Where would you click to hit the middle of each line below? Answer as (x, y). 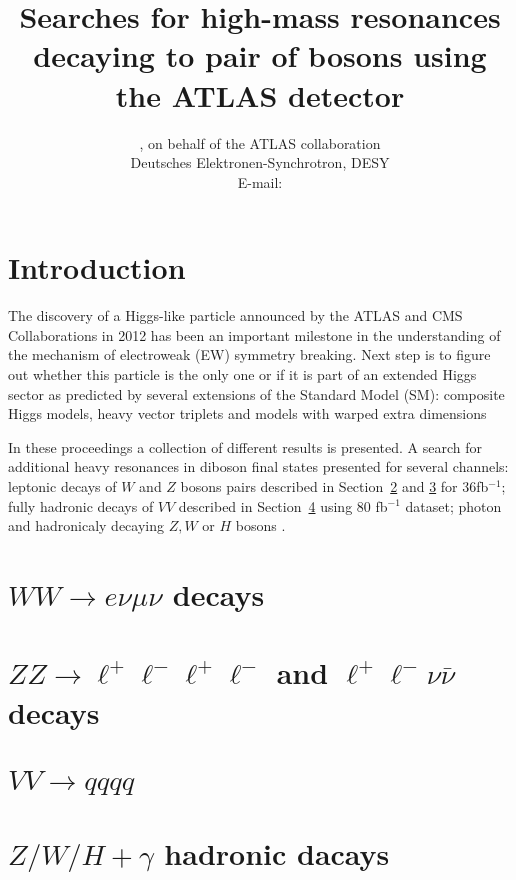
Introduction (97, 267)
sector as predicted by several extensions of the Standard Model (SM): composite (256, 393)
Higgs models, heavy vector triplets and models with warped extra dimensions (247, 413)
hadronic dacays (277, 853)
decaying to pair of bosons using (260, 55)
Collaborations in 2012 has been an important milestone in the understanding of (254, 334)
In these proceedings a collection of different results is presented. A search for (245, 446)
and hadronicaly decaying (86, 525)
